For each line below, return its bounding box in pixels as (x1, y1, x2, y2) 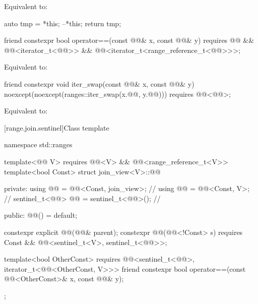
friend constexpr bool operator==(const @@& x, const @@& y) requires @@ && (4, 35, 254, 45)
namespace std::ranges (4, 139, 73, 150)
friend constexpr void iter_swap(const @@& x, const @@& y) (4, 78, 195, 89)
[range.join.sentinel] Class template (4, 122, 109, 133)
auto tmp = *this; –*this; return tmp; (4, 18, 121, 28)
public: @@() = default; (4, 210, 78, 220)
